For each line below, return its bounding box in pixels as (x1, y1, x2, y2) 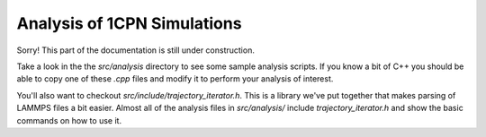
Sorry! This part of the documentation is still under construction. (16, 45, 256, 56)
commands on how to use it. (16, 115, 121, 125)
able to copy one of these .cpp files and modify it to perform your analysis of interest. (16, 73, 334, 84)
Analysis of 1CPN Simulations (16, 13, 242, 33)
